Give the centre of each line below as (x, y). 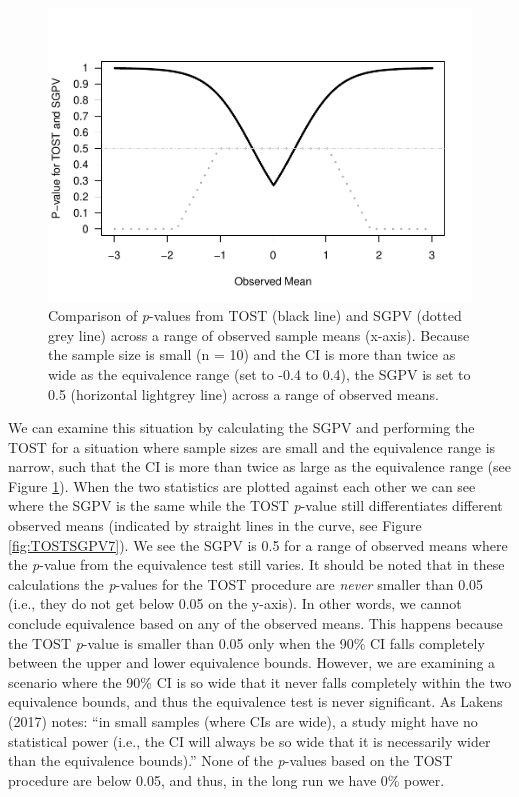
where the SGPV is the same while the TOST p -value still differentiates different (255, 505)
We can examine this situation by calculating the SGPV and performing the (241, 427)
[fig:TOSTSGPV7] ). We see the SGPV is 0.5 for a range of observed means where (258, 544)
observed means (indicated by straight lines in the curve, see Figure (215, 525)
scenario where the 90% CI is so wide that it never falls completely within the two (260, 681)
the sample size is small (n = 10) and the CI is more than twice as (252, 354)
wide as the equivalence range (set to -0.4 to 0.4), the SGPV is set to (259, 373)
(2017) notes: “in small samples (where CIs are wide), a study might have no (243, 721)
